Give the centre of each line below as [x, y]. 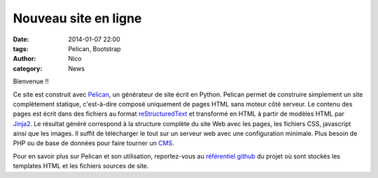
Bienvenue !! [31, 81]
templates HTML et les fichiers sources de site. [81, 166]
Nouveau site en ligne [77, 18]
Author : [24, 59]
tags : [21, 48]
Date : [21, 39]
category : [28, 68]
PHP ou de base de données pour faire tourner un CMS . [93, 143]
